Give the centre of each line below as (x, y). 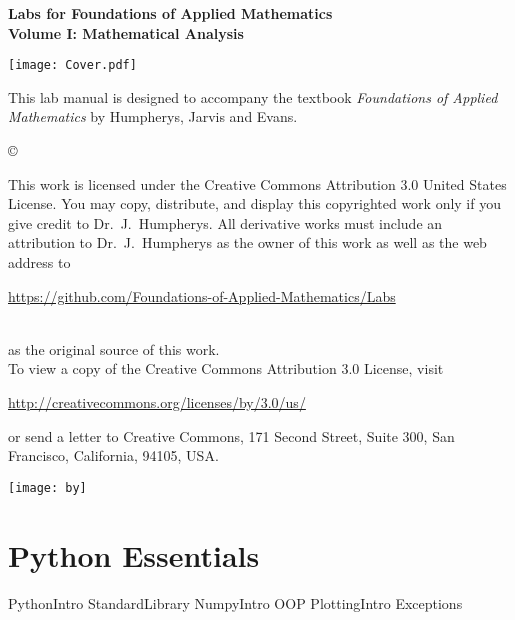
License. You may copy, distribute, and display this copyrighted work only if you (254, 203)
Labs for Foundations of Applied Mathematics (170, 13)
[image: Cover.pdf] (72, 65)
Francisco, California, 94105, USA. (113, 455)
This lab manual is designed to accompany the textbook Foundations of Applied (253, 96)
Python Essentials (134, 554)
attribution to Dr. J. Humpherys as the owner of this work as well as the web (247, 242)
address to (39, 262)
